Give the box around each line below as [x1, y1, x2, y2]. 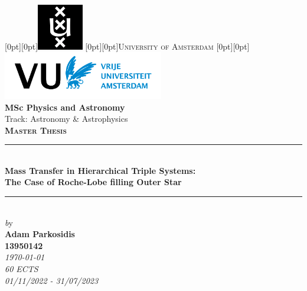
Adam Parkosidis [5, 228, 75, 240]
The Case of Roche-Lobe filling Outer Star [5, 176, 182, 188]
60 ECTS [5, 263, 38, 275]
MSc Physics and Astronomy [5, 101, 125, 113]
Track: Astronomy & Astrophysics [5, 112, 128, 125]
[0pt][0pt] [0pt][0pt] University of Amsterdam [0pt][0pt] [5, 40, 250, 52]
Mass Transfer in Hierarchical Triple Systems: [5, 164, 196, 176]
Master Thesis [5, 124, 67, 136]
